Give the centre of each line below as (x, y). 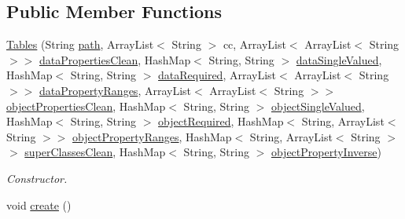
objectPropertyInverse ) (326, 152)
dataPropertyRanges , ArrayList (115, 90)
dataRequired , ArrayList (217, 75)
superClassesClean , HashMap (95, 152)
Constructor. (37, 178)
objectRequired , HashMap (221, 121)
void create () (39, 204)
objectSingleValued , (318, 106)
